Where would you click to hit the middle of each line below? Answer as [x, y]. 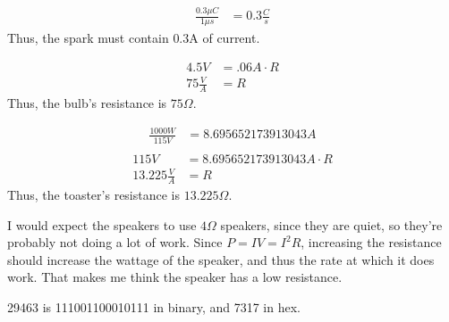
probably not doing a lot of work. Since [115, 242]
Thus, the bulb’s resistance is [87, 103]
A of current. [224, 38]
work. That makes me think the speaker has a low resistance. [175, 277]
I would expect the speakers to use [102, 224]
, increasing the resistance [371, 242]
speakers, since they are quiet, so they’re [331, 224]
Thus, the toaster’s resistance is [94, 195]
